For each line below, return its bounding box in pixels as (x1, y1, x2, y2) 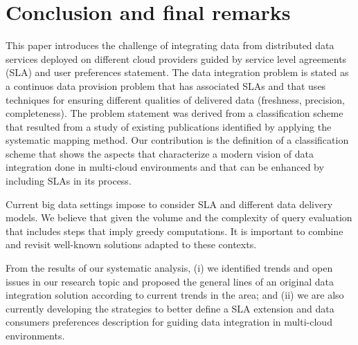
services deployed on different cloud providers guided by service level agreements (6, 51, 347, 66)
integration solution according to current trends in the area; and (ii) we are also (6, 288, 344, 302)
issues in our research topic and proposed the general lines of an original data (6, 274, 334, 288)
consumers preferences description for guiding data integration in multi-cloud (6, 315, 332, 329)
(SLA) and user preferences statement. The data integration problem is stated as (6, 65, 349, 80)
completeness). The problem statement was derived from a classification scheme (6, 106, 343, 120)
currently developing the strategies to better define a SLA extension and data (6, 301, 334, 315)
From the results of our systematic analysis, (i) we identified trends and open (6, 261, 333, 275)
